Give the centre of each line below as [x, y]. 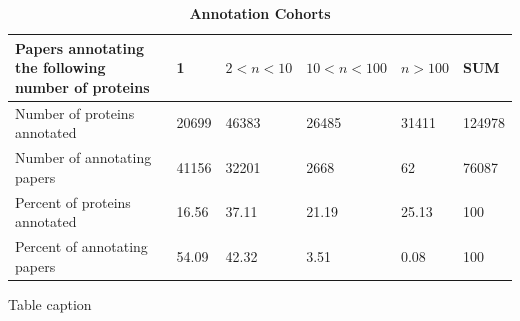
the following [60, 67]
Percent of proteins [73, 201]
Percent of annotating [81, 245]
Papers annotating [80, 47]
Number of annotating [83, 157]
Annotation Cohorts [260, 13]
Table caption [50, 303]
